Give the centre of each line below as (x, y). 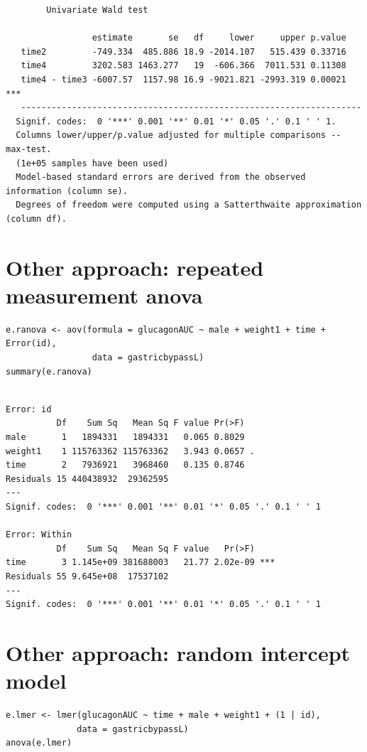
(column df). (36, 219)
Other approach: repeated (135, 267)
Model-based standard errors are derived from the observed (161, 177)
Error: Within (39, 535)
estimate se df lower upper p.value (219, 38)
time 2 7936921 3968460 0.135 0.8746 (125, 465)
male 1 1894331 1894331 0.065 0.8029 (125, 437)
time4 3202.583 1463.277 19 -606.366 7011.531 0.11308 (183, 66)
